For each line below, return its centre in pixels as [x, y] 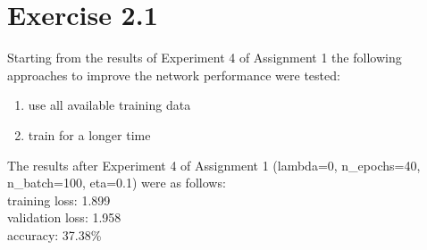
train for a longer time [89, 134]
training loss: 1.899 [59, 200]
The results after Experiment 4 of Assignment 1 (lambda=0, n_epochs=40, [214, 165]
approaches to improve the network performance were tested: [174, 75]
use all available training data [109, 105]
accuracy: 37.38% [54, 234]
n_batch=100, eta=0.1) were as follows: [117, 183]
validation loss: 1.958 [64, 217]
